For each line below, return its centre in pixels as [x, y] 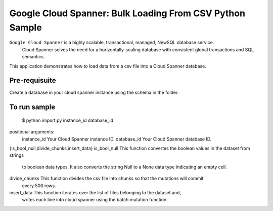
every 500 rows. [39, 186]
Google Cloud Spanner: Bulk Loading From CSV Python [127, 13]
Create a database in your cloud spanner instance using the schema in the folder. [94, 93]
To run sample [32, 107]
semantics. [33, 57]
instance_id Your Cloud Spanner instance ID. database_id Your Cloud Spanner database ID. [117, 139]
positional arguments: [32, 132]
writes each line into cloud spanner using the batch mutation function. [95, 200]
